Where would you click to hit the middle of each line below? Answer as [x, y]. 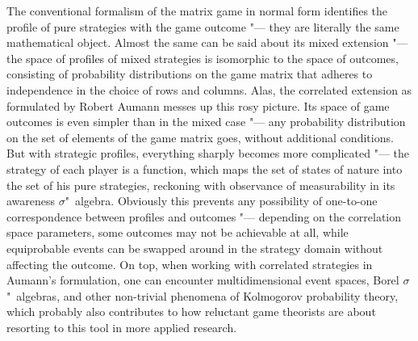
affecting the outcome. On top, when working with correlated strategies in [190, 264]
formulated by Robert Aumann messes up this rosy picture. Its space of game [198, 105]
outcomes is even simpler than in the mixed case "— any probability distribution [206, 122]
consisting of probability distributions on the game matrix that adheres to [190, 74]
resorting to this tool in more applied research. [122, 327]
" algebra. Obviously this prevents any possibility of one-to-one [221, 201]
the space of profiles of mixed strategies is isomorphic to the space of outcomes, [203, 58]
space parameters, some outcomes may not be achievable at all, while [178, 232]
